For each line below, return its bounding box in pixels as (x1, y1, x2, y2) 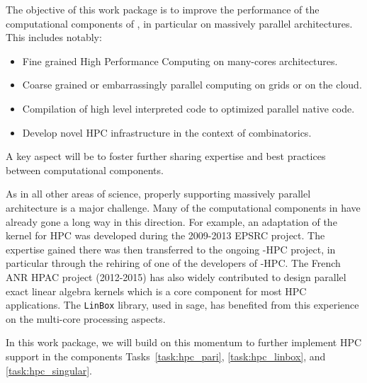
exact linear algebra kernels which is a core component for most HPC (6, 283, 307, 298)
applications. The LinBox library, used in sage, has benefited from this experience (6, 297, 359, 312)
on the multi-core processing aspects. (6, 311, 166, 326)
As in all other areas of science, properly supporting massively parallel (6, 186, 311, 201)
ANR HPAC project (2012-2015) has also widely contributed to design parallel (6, 269, 346, 284)
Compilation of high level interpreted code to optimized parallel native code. (22, 101, 355, 115)
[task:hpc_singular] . (6, 362, 92, 377)
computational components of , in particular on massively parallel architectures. (6, 16, 353, 30)
